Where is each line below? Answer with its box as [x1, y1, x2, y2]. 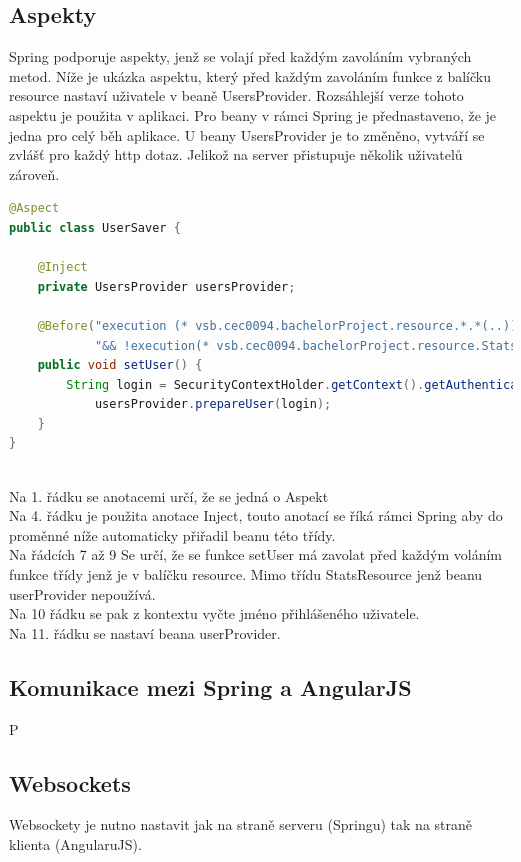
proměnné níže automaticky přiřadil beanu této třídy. [9, 524, 336, 545]
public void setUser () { [37, 358, 203, 373]
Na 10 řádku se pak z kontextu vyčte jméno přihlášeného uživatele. [9, 603, 420, 624]
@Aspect [9, 201, 60, 216]
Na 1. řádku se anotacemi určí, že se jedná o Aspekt [9, 485, 329, 506]
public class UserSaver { [9, 220, 181, 235]
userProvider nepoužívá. [9, 583, 156, 604]
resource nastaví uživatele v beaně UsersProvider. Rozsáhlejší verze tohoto [9, 85, 464, 106]
